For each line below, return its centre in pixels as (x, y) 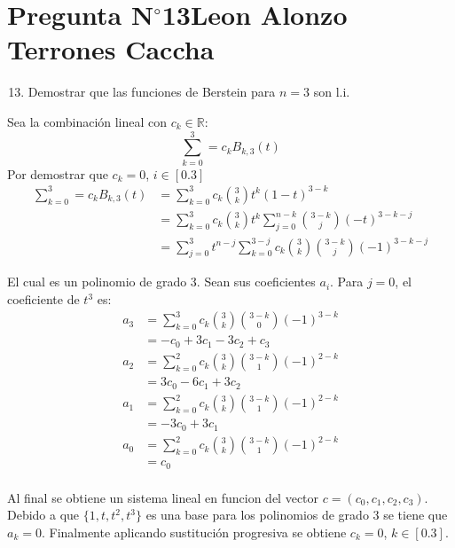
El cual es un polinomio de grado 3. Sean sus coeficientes (161, 282)
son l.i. (332, 92)
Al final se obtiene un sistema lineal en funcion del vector (163, 497)
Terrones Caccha (111, 49)
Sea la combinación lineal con (87, 121)
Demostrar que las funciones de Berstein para (152, 92)
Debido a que (43, 515)
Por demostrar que (58, 173)
